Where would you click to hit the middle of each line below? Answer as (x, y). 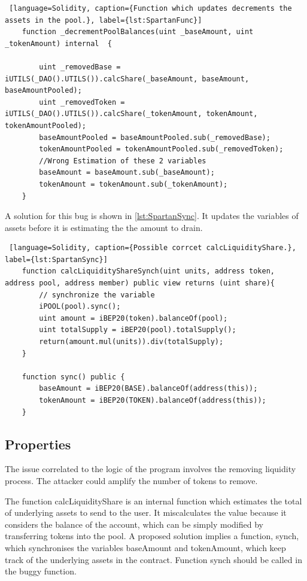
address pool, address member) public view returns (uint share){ (140, 283)
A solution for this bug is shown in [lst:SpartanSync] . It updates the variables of (152, 216)
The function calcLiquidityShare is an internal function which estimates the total (153, 501)
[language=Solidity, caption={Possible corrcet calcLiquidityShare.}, (153, 248)
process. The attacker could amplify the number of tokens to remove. (131, 480)
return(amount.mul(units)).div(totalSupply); (131, 342)
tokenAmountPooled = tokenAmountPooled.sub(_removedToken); (161, 149)
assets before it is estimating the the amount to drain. (104, 227)
